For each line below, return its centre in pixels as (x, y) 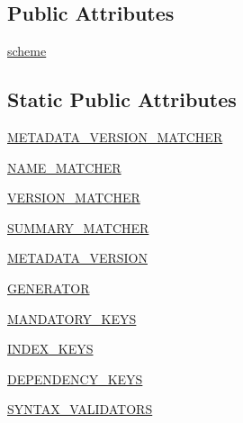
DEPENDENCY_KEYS (75, 378)
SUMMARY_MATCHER (78, 227)
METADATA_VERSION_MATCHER (115, 137)
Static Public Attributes (122, 99)
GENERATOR (49, 288)
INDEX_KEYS (50, 349)
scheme (27, 51)
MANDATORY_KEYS (72, 318)
